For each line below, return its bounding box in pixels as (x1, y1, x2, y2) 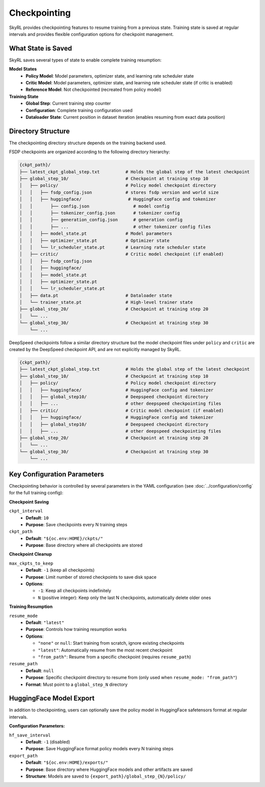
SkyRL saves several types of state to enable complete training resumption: (9, 57, 162, 63)
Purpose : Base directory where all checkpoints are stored (26, 543, 143, 548)
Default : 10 (26, 515, 49, 520)
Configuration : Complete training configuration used (26, 107, 132, 113)
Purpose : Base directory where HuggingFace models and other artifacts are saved (26, 766, 193, 772)
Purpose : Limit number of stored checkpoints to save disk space (26, 574, 157, 580)
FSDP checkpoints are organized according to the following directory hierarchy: (9, 149, 170, 155)
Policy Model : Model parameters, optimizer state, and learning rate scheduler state (26, 73, 194, 79)
